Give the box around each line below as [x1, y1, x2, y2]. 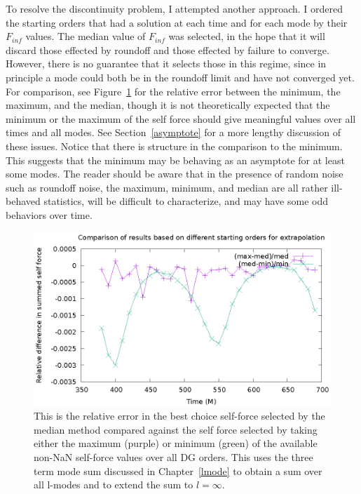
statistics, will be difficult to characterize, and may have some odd [43, 194, 329, 208]
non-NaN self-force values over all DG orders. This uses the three [34, 450, 313, 465]
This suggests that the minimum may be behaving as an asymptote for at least [6, 152, 345, 167]
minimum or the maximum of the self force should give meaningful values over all [6, 111, 356, 126]
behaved [6, 194, 41, 208]
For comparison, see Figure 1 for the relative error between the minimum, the [6, 84, 341, 98]
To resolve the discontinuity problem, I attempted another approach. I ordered [6, 1, 343, 15]
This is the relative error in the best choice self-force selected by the [34, 408, 325, 423]
